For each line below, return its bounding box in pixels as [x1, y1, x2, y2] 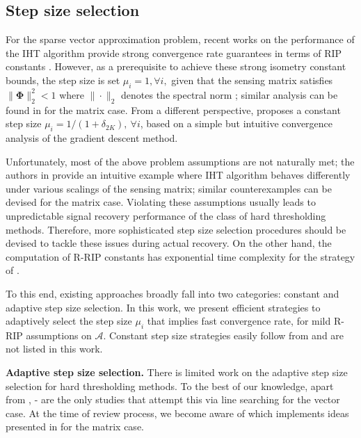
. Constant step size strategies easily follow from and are [103, 327, 344, 342]
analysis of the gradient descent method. [6, 130, 178, 145]
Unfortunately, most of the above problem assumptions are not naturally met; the [6, 154, 355, 168]
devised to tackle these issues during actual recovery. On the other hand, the [6, 236, 332, 250]
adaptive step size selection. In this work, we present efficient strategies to [6, 300, 321, 314]
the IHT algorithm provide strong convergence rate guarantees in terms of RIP [6, 45, 342, 60]
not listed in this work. [6, 341, 103, 356]
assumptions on [26, 327, 92, 342]
